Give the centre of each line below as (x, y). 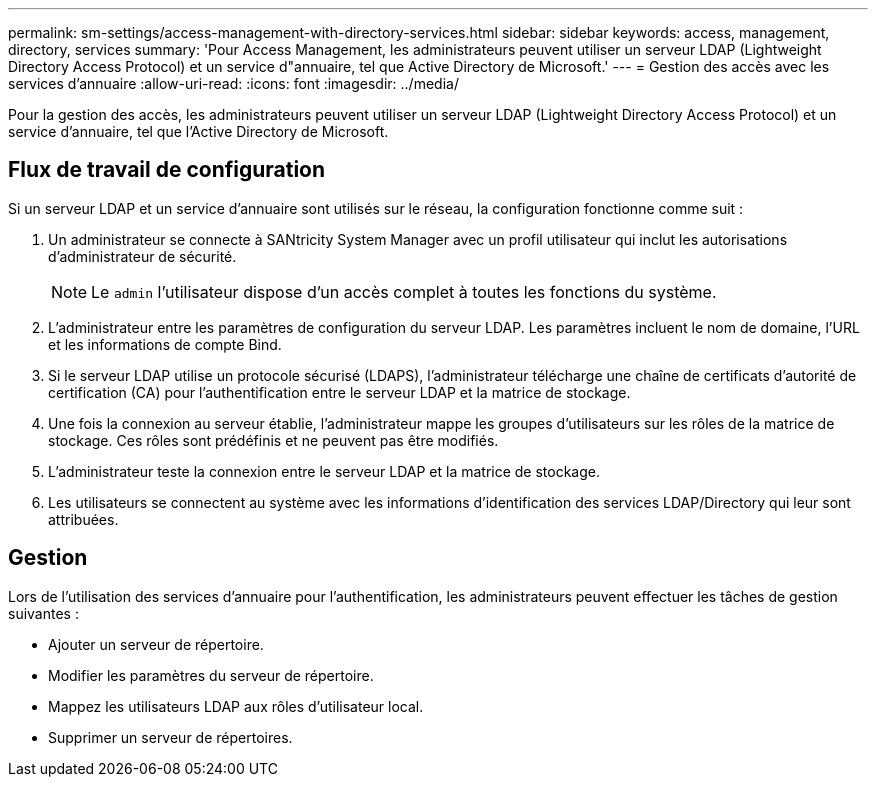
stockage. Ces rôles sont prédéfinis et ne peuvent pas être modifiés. (273, 440)
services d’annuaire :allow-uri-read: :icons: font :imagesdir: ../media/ (233, 83)
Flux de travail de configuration (167, 170)
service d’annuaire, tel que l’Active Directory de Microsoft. (198, 131)
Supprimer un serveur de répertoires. (170, 737)
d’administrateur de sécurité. (142, 256)
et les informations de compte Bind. (165, 344)
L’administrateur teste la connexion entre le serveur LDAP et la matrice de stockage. (324, 471)
